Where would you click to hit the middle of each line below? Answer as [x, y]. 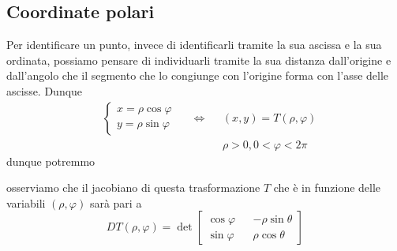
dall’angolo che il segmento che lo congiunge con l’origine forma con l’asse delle [198, 75]
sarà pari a [116, 202]
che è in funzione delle [327, 187]
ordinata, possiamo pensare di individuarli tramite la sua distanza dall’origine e [199, 60]
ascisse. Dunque [45, 90]
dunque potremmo [51, 161]
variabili [26, 202]
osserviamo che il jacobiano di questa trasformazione [133, 187]
